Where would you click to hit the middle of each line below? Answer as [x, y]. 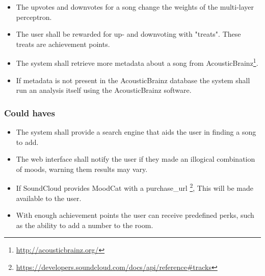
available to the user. [49, 198]
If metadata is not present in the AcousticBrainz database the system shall [133, 80]
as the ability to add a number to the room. [85, 225]
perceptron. [34, 17]
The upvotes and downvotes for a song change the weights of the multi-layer [135, 7]
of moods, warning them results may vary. [82, 169]
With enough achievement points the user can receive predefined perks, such [135, 215]
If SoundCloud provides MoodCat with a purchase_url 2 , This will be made [135, 187]
